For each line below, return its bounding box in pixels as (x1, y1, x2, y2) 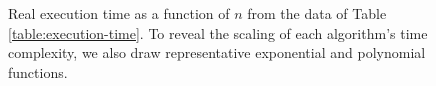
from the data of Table (247, 3, 387, 23)
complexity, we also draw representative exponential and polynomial (8, 42, 426, 63)
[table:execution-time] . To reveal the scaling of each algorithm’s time (8, 22, 428, 43)
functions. (8, 61, 68, 82)
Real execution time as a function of (8, 3, 230, 23)
